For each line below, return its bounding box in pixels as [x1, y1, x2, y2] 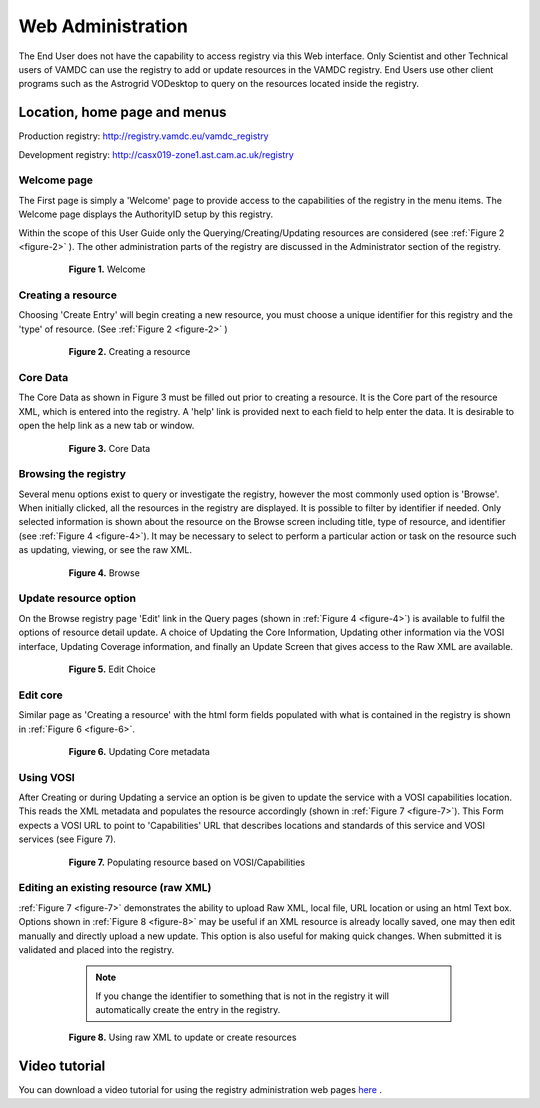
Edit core [18, 688, 64, 702]
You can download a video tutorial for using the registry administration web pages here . [18, 1084, 382, 1096]
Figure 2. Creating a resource [68, 346, 191, 358]
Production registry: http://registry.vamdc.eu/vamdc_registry [18, 130, 269, 142]
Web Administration [18, 15, 189, 37]
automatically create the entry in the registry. [95, 1004, 281, 1016]
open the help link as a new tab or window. [18, 420, 195, 432]
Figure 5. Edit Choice [68, 663, 156, 675]
